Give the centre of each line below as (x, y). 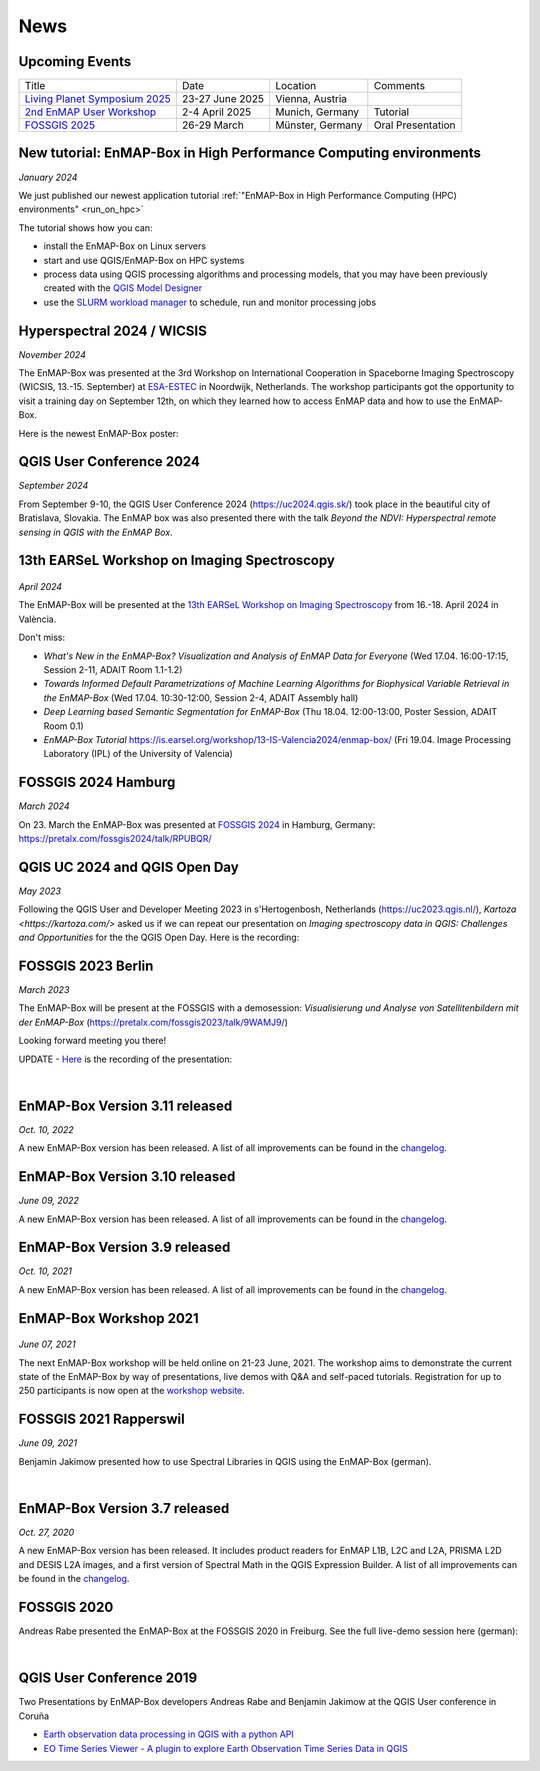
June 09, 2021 (48, 1443)
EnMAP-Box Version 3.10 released (127, 1176)
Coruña (34, 1716)
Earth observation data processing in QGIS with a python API (168, 1734)
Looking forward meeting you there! (92, 1041)
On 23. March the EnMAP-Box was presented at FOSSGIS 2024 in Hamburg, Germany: (197, 824)
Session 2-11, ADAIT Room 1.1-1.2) (113, 669)
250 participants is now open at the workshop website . (131, 1391)
